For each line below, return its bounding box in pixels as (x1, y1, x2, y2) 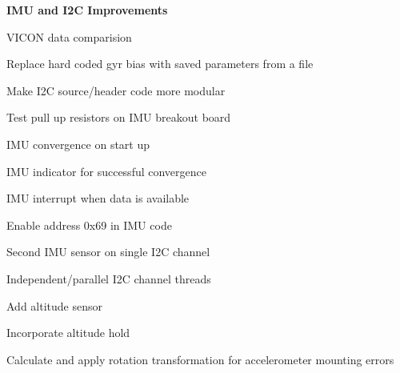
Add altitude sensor (6, 297, 102, 314)
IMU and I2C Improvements (6, 2, 168, 18)
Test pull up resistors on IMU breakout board (6, 109, 231, 126)
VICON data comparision (6, 28, 132, 45)
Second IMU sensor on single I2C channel (6, 243, 210, 260)
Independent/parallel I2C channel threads (6, 270, 211, 287)
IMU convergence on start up (6, 135, 150, 152)
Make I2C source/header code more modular (6, 82, 226, 98)
